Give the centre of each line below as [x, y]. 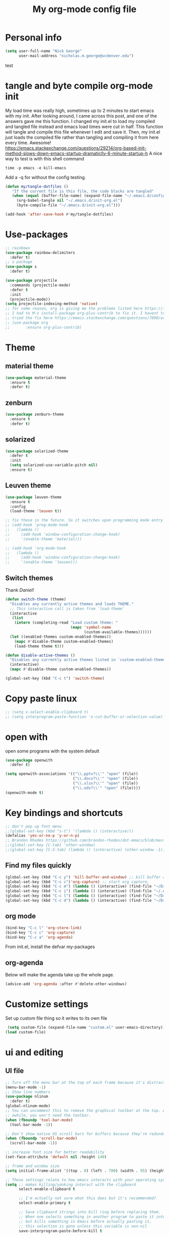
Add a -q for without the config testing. [46, 177]
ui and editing [34, 1052]
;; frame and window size [32, 1166]
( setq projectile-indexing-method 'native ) [52, 304]
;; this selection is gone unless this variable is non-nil [83, 1226]
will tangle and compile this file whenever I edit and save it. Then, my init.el [83, 132]
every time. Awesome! [28, 143]
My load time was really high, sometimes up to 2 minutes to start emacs [80, 110]
